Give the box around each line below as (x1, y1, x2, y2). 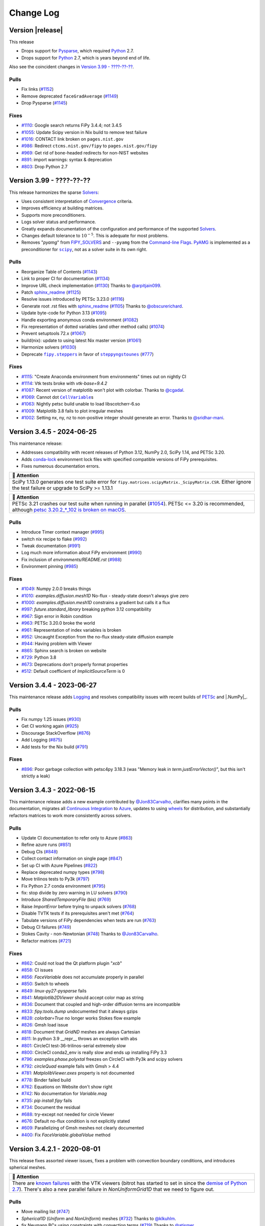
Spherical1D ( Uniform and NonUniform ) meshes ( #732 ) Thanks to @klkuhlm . (21, 1215, 176, 1221)
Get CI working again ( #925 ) (21, 723, 79, 729)
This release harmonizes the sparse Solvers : (9, 189, 99, 195)
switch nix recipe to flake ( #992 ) (21, 536, 87, 542)
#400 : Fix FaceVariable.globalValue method (21, 1132, 110, 1138)
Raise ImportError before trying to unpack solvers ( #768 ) (21, 903, 136, 909)
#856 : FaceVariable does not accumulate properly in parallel (21, 974, 144, 980)
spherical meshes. (9, 1165, 47, 1171)
